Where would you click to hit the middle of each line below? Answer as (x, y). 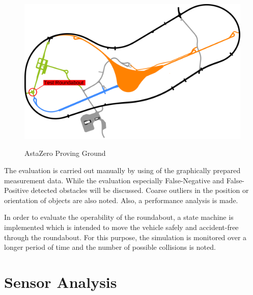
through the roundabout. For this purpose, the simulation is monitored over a (125, 237)
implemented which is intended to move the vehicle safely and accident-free (121, 227)
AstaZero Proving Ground (65, 153)
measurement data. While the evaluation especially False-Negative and (114, 180)
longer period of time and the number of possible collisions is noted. (110, 247)
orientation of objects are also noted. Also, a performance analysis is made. (121, 200)
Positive (17, 190)
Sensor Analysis (61, 282)
